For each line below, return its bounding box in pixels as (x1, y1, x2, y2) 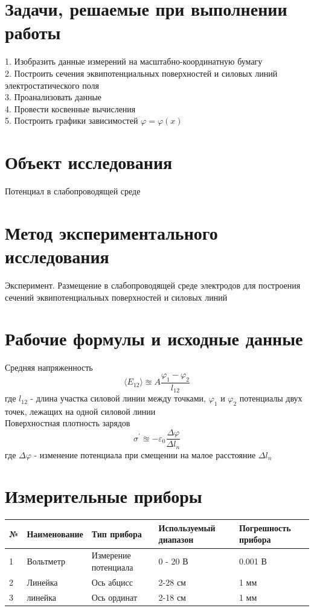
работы (5, 20, 61, 45)
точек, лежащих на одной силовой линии (5, 405, 156, 417)
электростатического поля (5, 78, 99, 91)
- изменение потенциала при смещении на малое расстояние (34, 448, 256, 461)
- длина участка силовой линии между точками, (30, 392, 206, 405)
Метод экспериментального (5, 220, 218, 245)
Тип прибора (91, 527, 142, 540)
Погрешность (239, 521, 291, 534)
